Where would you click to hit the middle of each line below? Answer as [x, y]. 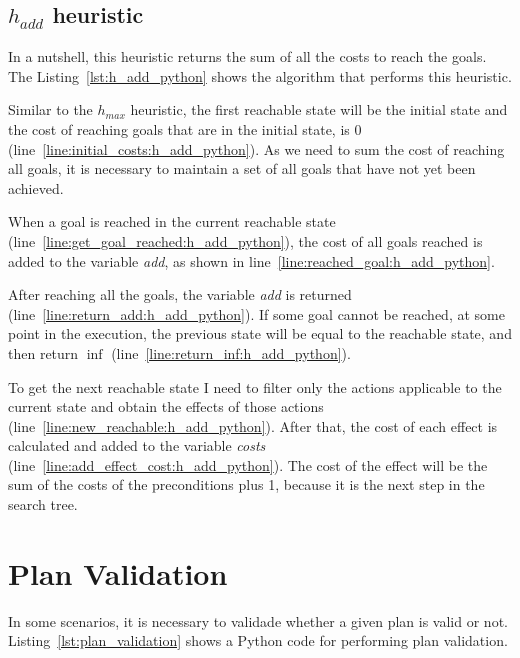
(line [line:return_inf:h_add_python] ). [231, 352]
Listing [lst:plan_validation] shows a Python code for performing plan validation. [258, 640]
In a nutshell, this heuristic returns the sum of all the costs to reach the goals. [247, 56]
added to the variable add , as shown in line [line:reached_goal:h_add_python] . [251, 260]
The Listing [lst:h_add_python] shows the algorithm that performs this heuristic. [260, 75]
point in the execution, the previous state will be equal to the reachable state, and [260, 333]
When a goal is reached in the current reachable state [172, 221]
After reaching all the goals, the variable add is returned [180, 294]
